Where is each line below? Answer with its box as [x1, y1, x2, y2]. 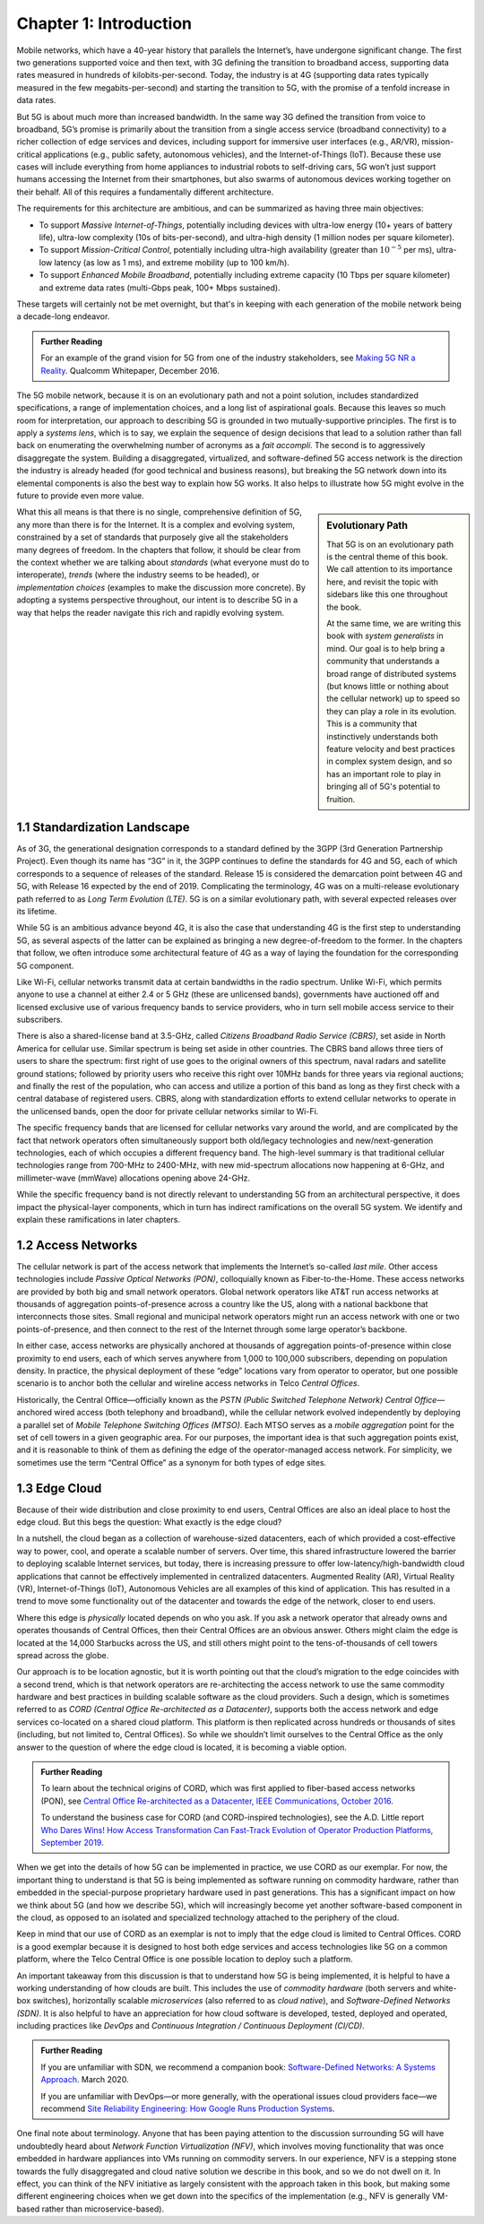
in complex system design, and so [326, 756, 453, 766]
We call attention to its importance [326, 564, 453, 575]
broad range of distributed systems [326, 668, 457, 679]
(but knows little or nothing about [326, 681, 449, 691]
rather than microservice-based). [41, 2203, 165, 2214]
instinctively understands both [326, 731, 438, 741]
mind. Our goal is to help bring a [326, 643, 445, 653]
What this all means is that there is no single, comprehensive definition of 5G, [16, 506, 302, 517]
